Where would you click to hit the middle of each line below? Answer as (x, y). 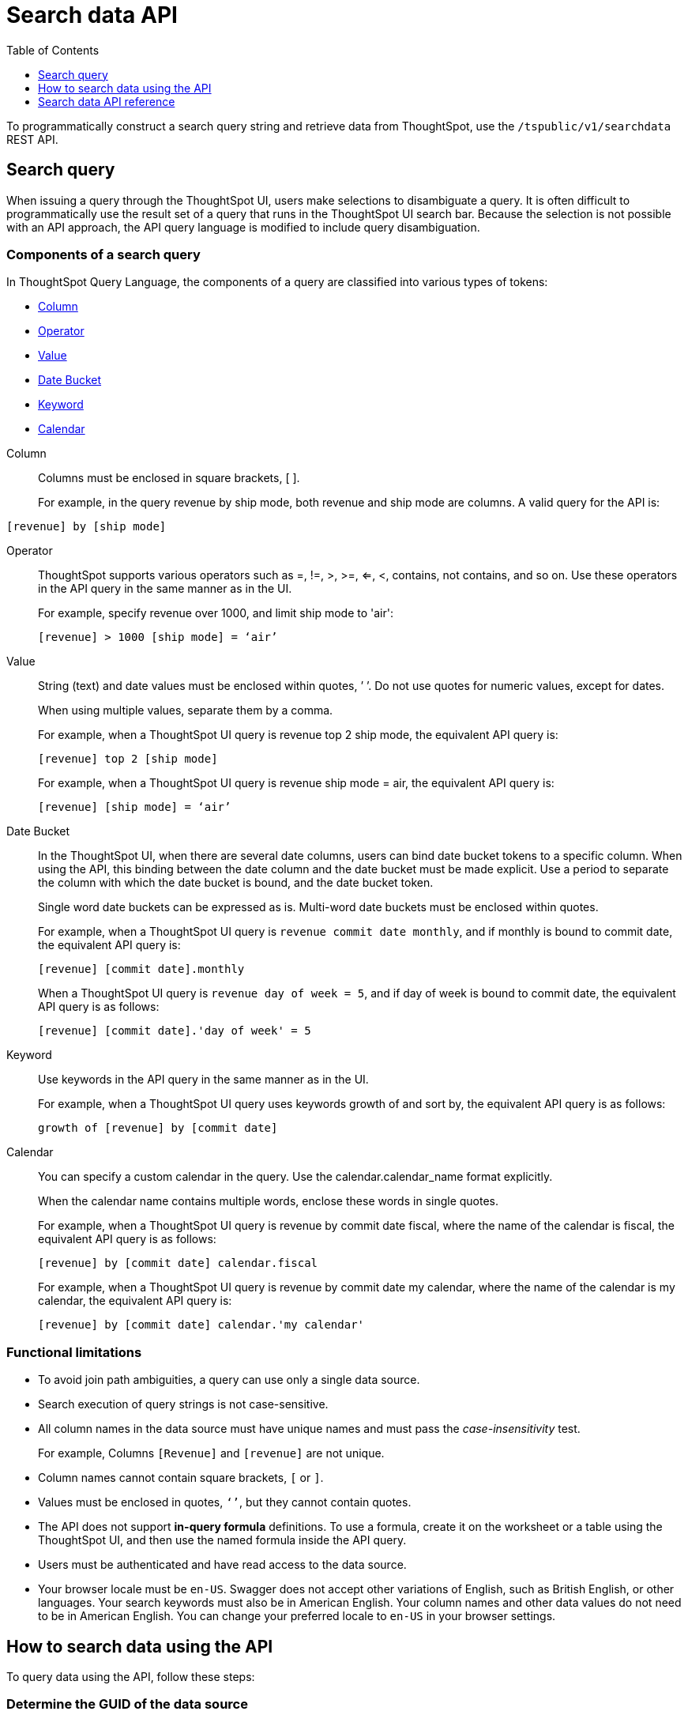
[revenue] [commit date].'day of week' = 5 (175, 1031)
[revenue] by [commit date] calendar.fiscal (178, 1263)
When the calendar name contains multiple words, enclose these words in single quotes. (269, 1201)
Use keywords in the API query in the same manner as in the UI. (203, 1080)
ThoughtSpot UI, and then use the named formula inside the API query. (222, 1540)
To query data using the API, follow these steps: (131, 1676)
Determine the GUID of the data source (127, 1704)
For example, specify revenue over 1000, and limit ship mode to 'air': (216, 613)
